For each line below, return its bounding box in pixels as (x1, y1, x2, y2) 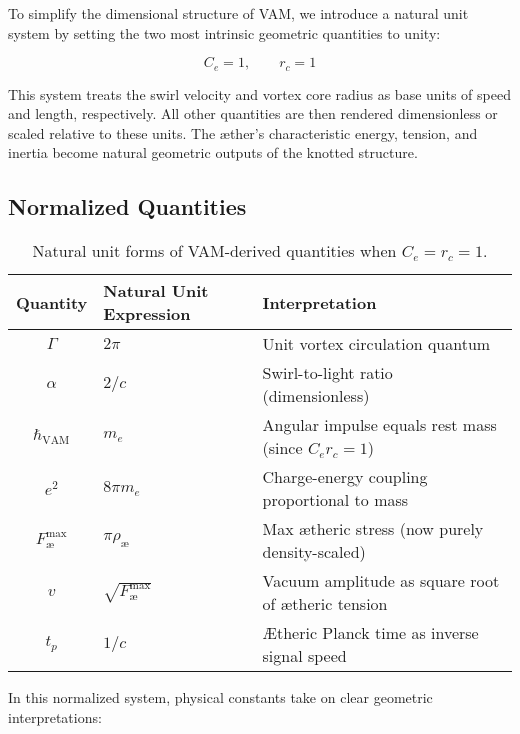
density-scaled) (262, 540, 366, 564)
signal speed (262, 644, 347, 668)
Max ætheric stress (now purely (262, 517, 484, 541)
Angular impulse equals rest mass (262, 413, 497, 437)
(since (262, 436, 303, 460)
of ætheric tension (262, 592, 388, 616)
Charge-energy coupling (262, 465, 428, 489)
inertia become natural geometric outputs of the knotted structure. (8, 142, 418, 163)
